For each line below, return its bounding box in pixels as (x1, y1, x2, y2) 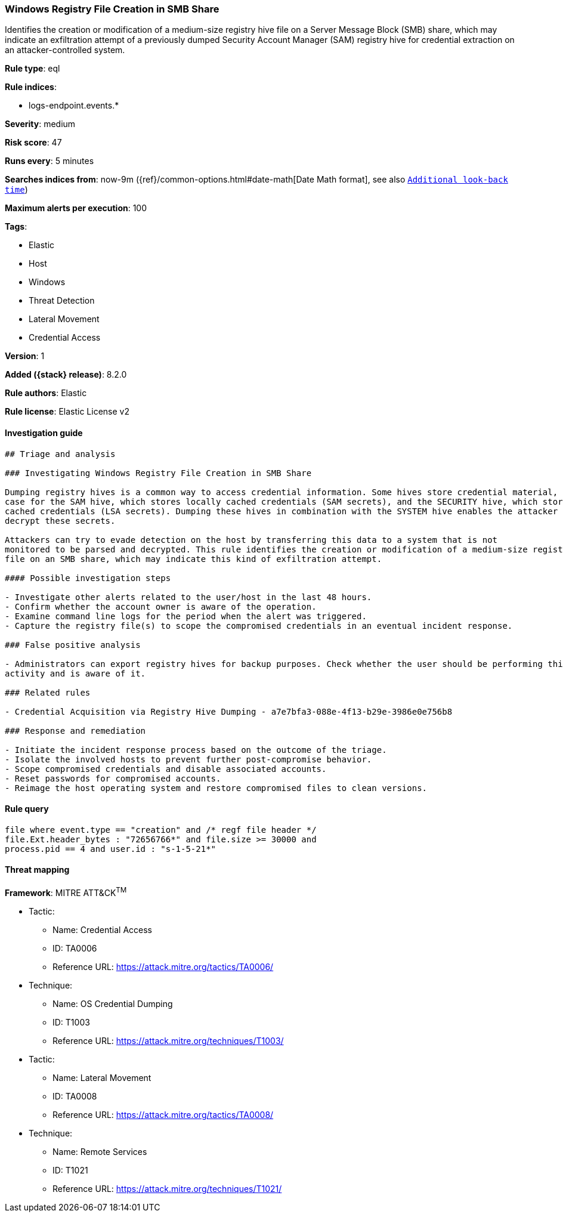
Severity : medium (5, 119, 76, 129)
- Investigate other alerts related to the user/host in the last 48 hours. (5, 592, 372, 602)
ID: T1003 (52, 1017, 90, 1027)
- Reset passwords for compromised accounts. (5, 773, 221, 783)
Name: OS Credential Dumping (52, 998, 173, 1009)
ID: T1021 (52, 1165, 88, 1175)
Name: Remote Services (52, 1146, 147, 1157)
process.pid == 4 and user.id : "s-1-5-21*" (5, 844, 216, 854)
